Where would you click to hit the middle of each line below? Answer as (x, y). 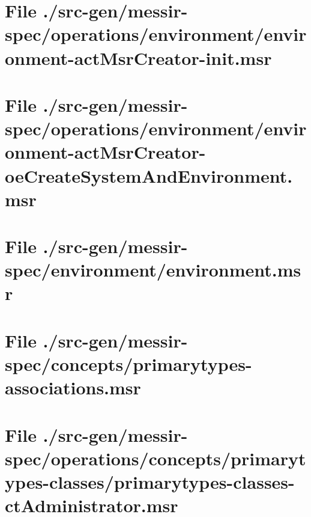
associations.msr (73, 387)
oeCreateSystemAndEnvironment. (149, 175)
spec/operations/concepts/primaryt (155, 458)
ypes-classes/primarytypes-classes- (150, 481)
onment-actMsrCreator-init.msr (138, 57)
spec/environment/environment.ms (153, 270)
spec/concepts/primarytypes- (128, 364)
